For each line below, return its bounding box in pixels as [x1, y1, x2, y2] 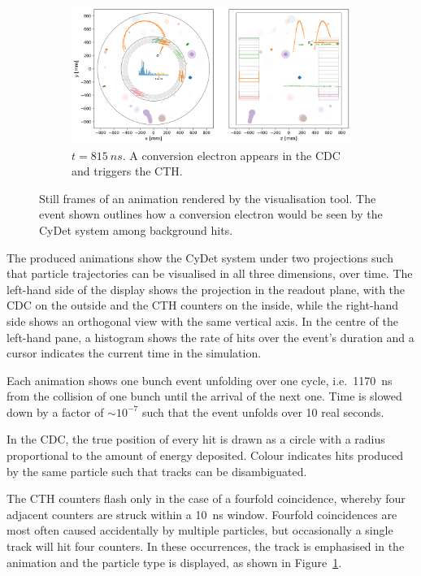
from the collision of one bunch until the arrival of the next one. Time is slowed [7, 388, 402, 405]
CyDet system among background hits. [39, 221, 233, 238]
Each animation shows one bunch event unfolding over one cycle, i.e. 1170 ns [7, 371, 393, 388]
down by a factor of [7, 403, 104, 420]
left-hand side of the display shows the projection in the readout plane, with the [7, 280, 406, 297]
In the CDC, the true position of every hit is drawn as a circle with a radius [7, 431, 385, 448]
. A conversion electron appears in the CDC [122, 146, 341, 163]
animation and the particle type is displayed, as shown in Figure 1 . [7, 553, 342, 570]
